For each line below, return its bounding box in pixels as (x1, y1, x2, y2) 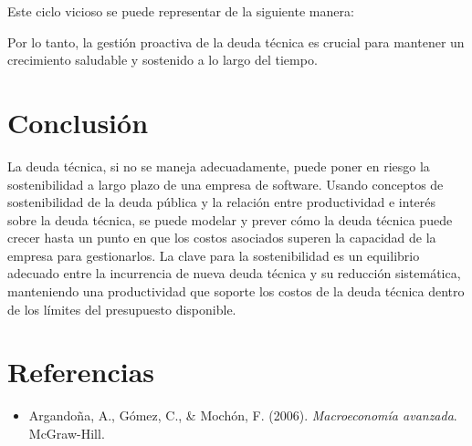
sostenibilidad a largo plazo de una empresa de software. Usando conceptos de (7, 174, 444, 193)
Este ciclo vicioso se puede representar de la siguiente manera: (7, 2, 354, 20)
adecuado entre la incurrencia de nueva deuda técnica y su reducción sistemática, (7, 264, 461, 283)
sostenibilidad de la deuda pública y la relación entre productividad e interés (7, 192, 436, 212)
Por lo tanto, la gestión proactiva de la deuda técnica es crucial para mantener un (7, 32, 465, 51)
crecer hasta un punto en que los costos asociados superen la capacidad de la (7, 228, 436, 247)
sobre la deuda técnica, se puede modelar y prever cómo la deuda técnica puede (7, 210, 453, 229)
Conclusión (7, 103, 149, 140)
